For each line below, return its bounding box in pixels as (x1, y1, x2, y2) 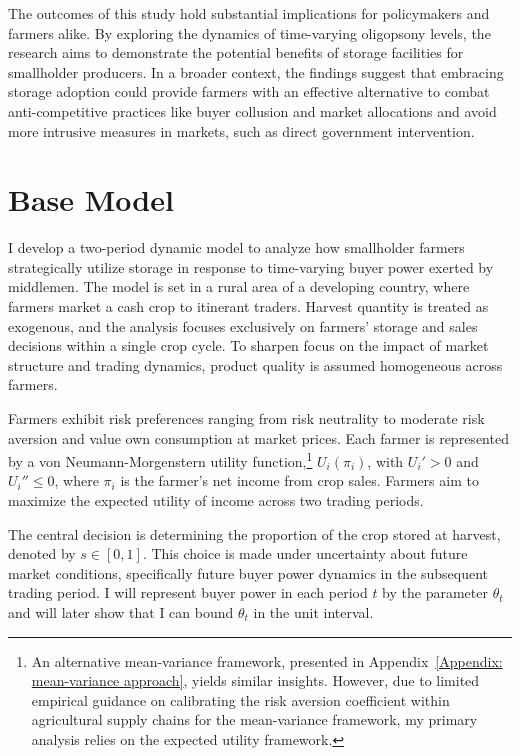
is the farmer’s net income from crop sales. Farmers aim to (120, 470, 479, 491)
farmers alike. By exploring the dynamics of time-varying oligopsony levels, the (8, 22, 491, 43)
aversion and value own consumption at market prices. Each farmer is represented (8, 427, 509, 448)
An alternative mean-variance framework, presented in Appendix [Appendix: (31, 650, 503, 671)
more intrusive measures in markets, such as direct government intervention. (8, 120, 475, 141)
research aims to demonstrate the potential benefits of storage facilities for (8, 42, 464, 63)
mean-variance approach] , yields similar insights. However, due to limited (31, 670, 480, 691)
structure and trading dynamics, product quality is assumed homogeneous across (8, 354, 503, 375)
